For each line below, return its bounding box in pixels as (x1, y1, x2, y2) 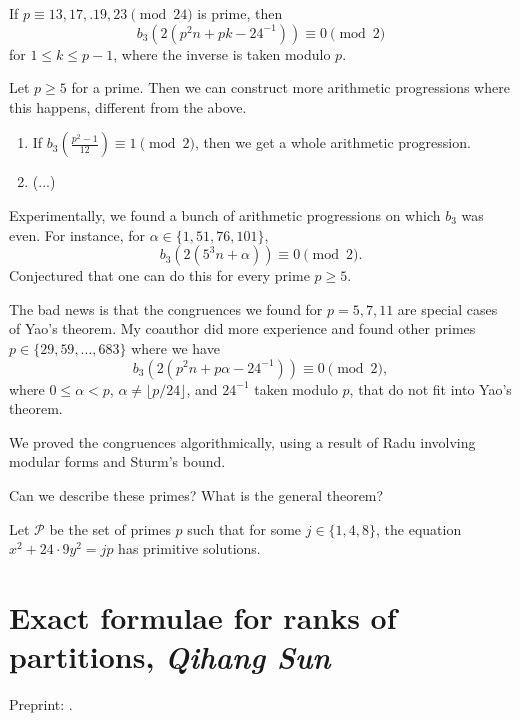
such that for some (187, 518, 302, 539)
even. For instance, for (9, 224, 146, 245)
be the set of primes (49, 518, 171, 539)
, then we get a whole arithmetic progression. (194, 132, 471, 153)
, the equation (376, 518, 462, 539)
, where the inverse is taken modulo (113, 43, 331, 64)
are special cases (397, 298, 498, 319)
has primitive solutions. (118, 538, 261, 559)
